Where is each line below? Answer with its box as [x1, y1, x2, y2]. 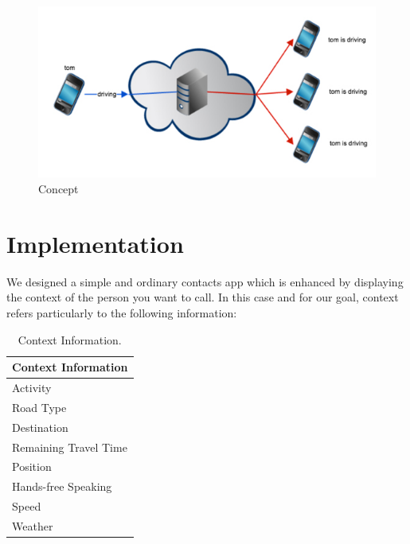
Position [12, 458, 52, 475]
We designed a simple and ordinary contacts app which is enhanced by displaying [6, 273, 404, 289]
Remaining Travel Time [12, 438, 127, 455]
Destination [12, 418, 68, 435]
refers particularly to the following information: [6, 304, 237, 321]
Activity [12, 379, 52, 395]
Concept [38, 181, 79, 197]
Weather [12, 517, 53, 534]
